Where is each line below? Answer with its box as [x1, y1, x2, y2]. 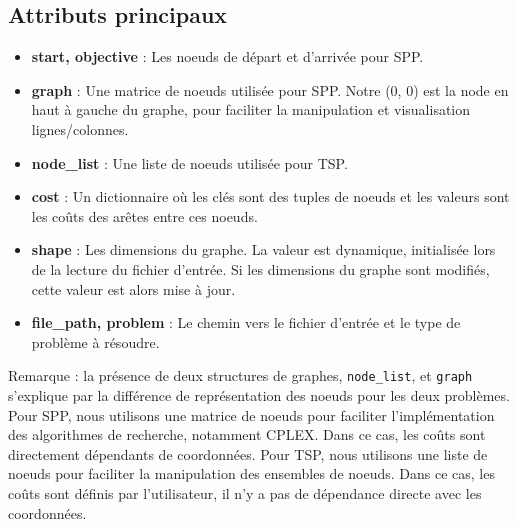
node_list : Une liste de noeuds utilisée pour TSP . [31, 152, 348, 173]
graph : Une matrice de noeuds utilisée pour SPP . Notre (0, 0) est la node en [31, 79, 509, 100]
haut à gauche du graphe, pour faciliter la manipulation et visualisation [31, 99, 471, 120]
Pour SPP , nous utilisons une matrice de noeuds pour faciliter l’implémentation [8, 404, 495, 425]
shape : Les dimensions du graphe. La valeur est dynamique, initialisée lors [31, 239, 496, 260]
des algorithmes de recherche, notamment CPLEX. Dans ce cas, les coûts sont [8, 424, 486, 445]
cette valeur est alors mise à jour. [31, 278, 236, 299]
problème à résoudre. [31, 331, 160, 352]
